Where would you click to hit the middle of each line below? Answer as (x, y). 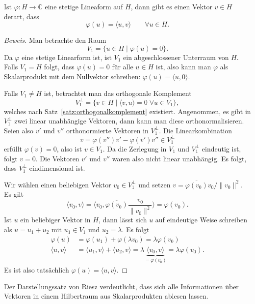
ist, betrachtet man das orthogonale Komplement (118, 93)
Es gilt (14, 194)
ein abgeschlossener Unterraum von (176, 57)
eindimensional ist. (57, 168)
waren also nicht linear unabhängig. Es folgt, (179, 158)
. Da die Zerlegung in (135, 148)
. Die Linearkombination (196, 130)
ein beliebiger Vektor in (55, 220)
